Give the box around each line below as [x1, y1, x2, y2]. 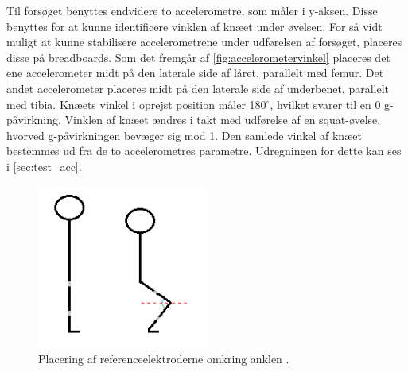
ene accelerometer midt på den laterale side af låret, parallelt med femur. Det [6, 64, 384, 81]
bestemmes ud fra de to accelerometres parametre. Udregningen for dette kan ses [6, 142, 402, 159]
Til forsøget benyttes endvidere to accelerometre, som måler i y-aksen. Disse [6, 2, 378, 18]
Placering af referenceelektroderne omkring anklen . [38, 350, 289, 366]
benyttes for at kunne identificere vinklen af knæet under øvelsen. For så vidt [6, 17, 383, 34]
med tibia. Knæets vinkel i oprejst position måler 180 [6, 95, 266, 112]
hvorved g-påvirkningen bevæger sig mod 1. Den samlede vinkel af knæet [6, 126, 362, 143]
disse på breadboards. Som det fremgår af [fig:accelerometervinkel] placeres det [6, 48, 391, 65]
